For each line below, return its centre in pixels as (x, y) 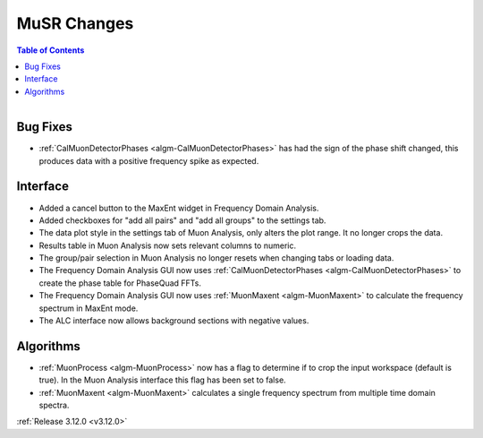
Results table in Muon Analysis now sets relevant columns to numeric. (168, 245)
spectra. (54, 405)
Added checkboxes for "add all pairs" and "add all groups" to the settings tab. (182, 220)
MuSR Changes (75, 23)
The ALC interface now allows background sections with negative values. (174, 321)
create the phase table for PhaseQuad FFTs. (120, 283)
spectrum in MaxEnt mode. (89, 308)
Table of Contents (51, 50)
